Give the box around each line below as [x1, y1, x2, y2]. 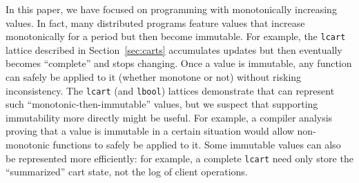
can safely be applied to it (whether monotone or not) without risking [6, 70, 302, 84]
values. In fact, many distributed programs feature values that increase [6, 15, 305, 30]
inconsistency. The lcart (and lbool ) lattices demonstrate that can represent [6, 83, 335, 97]
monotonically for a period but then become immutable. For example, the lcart [6, 29, 346, 44]
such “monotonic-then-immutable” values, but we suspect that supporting [6, 97, 318, 111]
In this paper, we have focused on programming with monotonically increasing [6, 2, 337, 16]
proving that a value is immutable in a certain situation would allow [6, 124, 294, 138]
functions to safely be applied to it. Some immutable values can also [52, 137, 341, 152]
